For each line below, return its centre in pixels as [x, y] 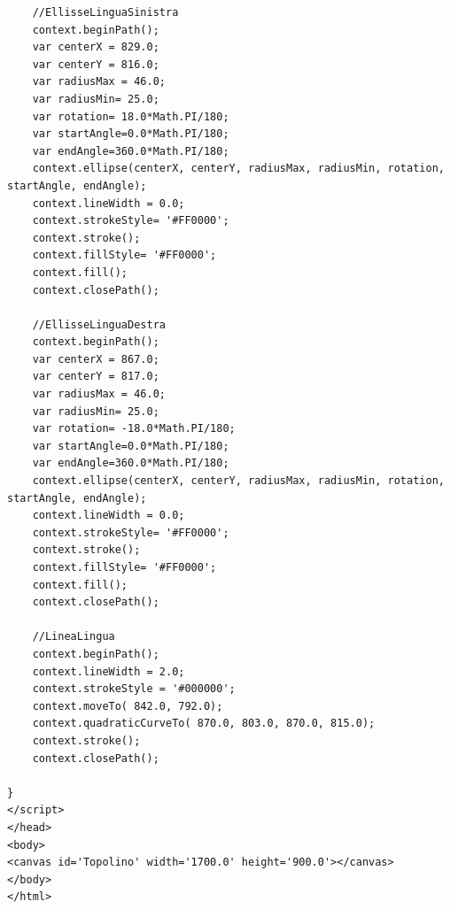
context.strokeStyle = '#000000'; [134, 689]
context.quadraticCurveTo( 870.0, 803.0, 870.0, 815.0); [204, 724]
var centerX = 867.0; [96, 359]
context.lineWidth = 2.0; [109, 671]
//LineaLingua [74, 637]
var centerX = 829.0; [96, 47]
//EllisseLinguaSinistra [105, 12]
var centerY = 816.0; [96, 64]
